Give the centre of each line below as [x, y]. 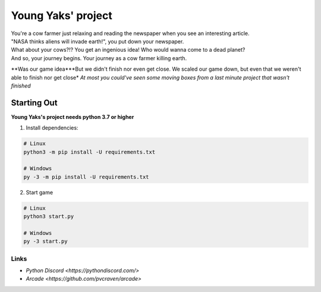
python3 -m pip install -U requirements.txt [89, 152]
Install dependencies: [52, 128]
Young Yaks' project [62, 15]
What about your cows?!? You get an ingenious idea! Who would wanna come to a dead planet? [128, 50]
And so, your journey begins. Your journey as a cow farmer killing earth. [99, 58]
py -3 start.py [45, 241]
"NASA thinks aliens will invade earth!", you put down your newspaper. [97, 41]
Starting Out [34, 103]
